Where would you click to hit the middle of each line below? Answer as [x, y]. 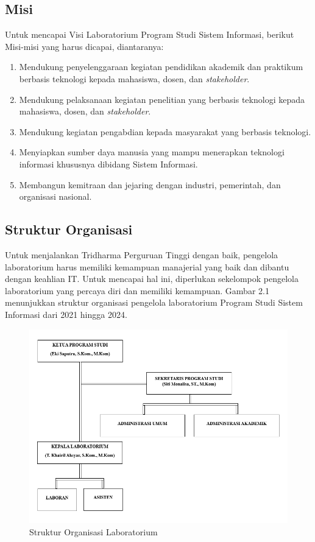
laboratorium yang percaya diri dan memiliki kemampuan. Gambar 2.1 [137, 290]
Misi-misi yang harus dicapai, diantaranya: [84, 46]
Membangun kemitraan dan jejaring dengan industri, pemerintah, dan [150, 184]
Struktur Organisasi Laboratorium [94, 531]
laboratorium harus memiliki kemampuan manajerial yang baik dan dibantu [147, 266]
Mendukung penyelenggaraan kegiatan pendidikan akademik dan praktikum [161, 67]
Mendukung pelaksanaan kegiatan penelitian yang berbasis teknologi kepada [162, 99]
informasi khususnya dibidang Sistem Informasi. [108, 164]
